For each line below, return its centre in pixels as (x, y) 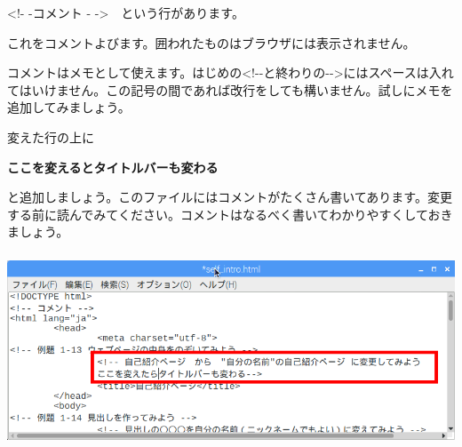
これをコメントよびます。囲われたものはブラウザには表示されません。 (211, 42)
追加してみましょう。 (69, 107)
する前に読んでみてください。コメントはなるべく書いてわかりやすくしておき (230, 214)
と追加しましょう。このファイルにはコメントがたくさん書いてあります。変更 (230, 197)
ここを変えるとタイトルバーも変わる (113, 167)
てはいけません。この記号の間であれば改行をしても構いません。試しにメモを (230, 89)
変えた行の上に (51, 136)
